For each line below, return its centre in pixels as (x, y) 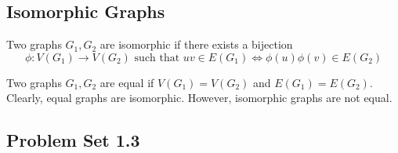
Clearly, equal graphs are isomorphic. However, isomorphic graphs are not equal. (199, 98)
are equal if (127, 82)
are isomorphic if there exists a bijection (196, 44)
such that (157, 58)
